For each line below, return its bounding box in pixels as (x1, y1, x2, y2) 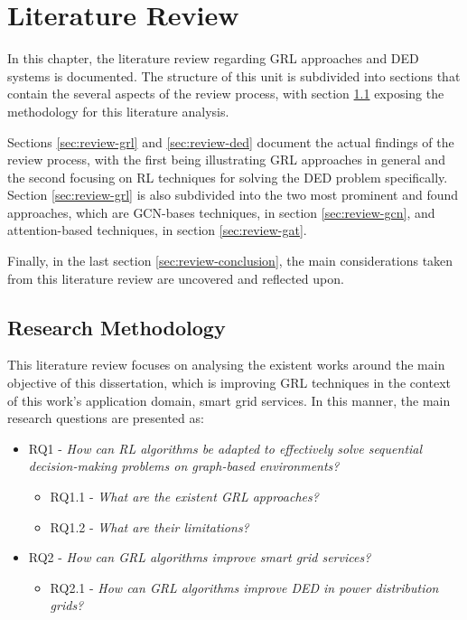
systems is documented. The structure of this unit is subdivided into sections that (7, 66, 461, 85)
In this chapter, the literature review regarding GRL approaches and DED (7, 49, 419, 68)
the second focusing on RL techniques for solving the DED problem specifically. (7, 167, 448, 186)
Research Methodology (7, 313, 226, 341)
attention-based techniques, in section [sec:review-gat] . (7, 221, 307, 240)
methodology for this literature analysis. (7, 101, 229, 120)
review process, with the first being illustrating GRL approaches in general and (7, 150, 445, 169)
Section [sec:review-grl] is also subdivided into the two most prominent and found (7, 185, 459, 204)
